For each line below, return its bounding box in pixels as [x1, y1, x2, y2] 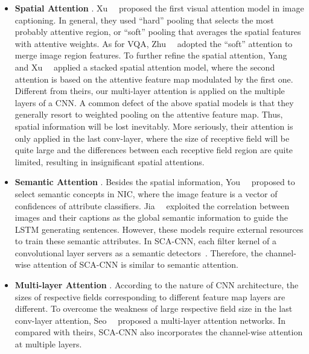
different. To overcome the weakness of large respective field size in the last [14, 302, 293, 315]
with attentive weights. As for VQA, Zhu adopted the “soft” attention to [14, 37, 293, 49]
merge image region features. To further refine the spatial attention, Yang [14, 49, 287, 62]
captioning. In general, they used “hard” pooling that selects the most [14, 13, 274, 26]
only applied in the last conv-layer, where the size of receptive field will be [14, 131, 290, 144]
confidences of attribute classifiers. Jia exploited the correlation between [14, 199, 290, 212]
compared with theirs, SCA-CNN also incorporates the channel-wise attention [14, 326, 303, 338]
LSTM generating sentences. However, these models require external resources [14, 223, 304, 235]
